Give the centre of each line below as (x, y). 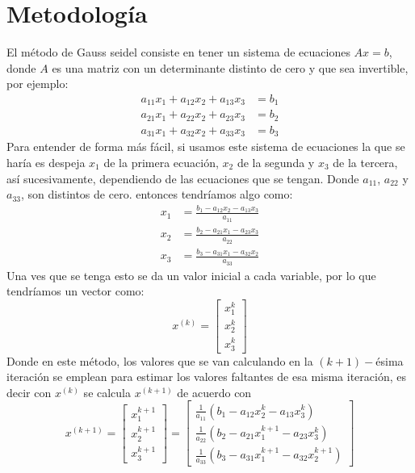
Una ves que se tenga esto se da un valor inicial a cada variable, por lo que (191, 275)
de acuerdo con (214, 392)
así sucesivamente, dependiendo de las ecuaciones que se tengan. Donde (183, 178)
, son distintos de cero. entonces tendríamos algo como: (157, 194)
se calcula (107, 392)
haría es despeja (46, 162)
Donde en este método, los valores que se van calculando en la (160, 360)
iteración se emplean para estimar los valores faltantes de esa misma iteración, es (206, 377)
